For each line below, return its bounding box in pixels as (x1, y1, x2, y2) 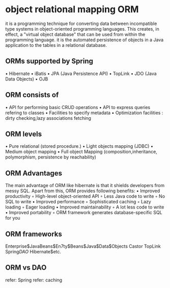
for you (5, 215, 20, 221)
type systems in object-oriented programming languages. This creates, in (5, 25, 159, 32)
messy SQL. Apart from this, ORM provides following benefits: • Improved (5, 188, 160, 194)
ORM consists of (5, 91, 59, 99)
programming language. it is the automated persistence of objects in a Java (5, 37, 164, 43)
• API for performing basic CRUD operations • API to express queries (5, 104, 151, 110)
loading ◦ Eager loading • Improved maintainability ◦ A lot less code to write (5, 204, 164, 210)
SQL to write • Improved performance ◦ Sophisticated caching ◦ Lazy (5, 199, 151, 205)
